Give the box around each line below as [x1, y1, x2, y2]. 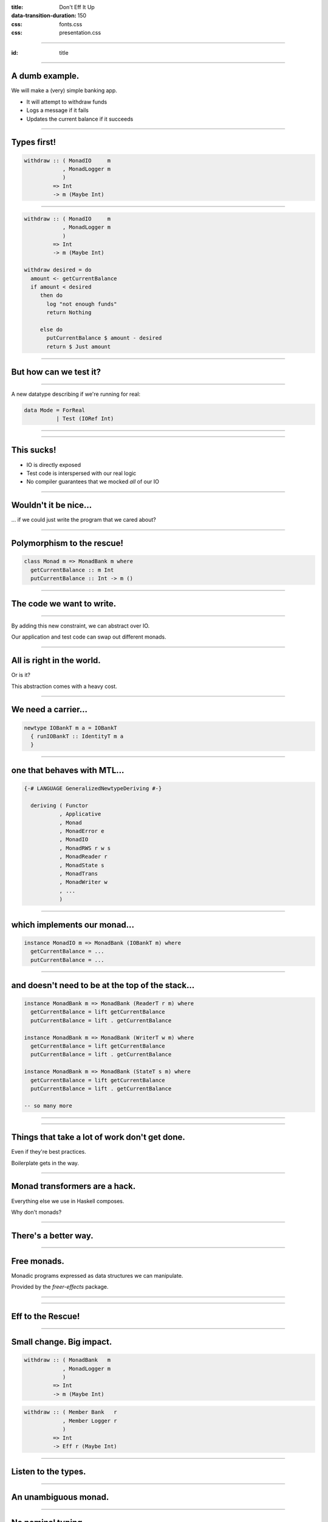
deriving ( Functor [30, 802, 89, 809]
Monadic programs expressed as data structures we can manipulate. [11, 1272, 183, 1279]
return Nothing [46, 309, 92, 316]
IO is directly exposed [26, 461, 81, 468]
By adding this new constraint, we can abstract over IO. [11, 622, 150, 629]
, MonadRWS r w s [59, 844, 111, 852]
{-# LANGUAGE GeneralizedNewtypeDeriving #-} [24, 785, 162, 792]
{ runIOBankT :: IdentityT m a [30, 733, 124, 740]
